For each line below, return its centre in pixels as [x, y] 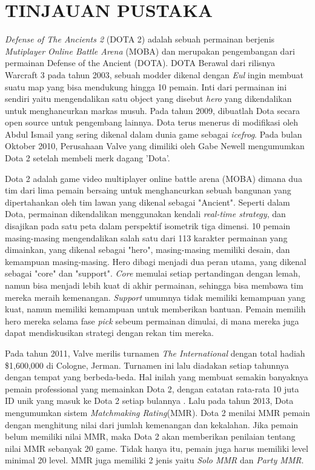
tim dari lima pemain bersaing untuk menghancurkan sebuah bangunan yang [148, 190]
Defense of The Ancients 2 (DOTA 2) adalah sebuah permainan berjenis [140, 39]
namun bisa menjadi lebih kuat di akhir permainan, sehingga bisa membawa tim [154, 285]
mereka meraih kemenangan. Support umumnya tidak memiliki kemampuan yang [155, 297]
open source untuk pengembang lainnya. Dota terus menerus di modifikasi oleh [152, 122]
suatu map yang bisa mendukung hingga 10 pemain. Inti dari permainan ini [146, 86]
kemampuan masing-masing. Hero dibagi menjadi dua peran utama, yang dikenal [156, 261]
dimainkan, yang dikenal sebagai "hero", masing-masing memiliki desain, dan [148, 250]
